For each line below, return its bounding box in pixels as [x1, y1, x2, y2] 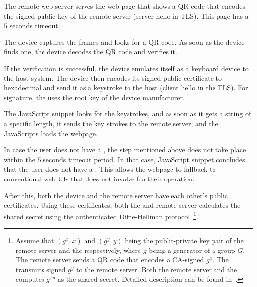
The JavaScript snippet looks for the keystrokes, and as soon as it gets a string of [4, 108, 251, 119]
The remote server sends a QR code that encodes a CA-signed [15, 254, 204, 265]
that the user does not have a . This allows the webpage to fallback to [4, 164, 216, 174]
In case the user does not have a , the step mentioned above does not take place [4, 144, 246, 155]
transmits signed [15, 264, 66, 274]
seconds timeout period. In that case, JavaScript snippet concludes [43, 154, 245, 164]
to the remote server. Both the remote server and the [76, 264, 237, 274]
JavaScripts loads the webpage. [4, 128, 98, 138]
